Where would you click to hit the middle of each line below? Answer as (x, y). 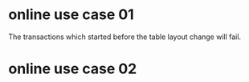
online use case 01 (71, 15)
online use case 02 (73, 69)
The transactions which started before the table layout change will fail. (125, 37)
